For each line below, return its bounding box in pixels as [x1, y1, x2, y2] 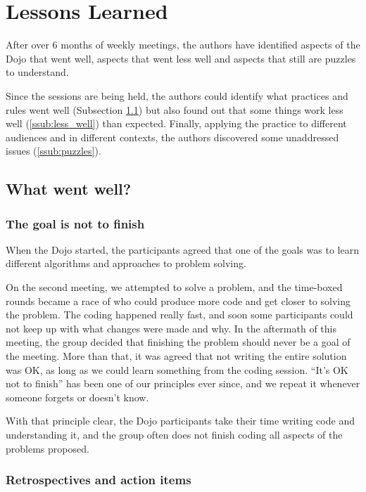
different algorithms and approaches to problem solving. [6, 256, 246, 271]
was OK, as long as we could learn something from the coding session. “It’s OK [6, 362, 348, 377]
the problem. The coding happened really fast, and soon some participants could [6, 307, 353, 322]
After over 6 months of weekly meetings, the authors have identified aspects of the [6, 37, 360, 52]
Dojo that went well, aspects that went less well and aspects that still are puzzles [6, 51, 356, 65]
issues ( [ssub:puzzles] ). [6, 143, 101, 158]
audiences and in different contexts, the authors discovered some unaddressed [6, 129, 339, 144]
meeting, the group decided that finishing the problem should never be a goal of [6, 335, 351, 349]
